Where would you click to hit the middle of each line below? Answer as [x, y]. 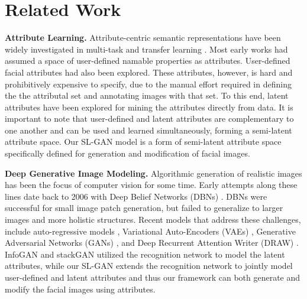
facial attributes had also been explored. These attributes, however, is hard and [149, 72]
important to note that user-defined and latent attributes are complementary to [149, 118]
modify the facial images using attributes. [80, 289]
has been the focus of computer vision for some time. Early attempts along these [151, 185]
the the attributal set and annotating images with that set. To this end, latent [147, 95]
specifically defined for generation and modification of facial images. [127, 153]
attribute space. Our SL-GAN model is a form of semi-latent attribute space [143, 142]
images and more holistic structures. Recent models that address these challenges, [153, 220]
